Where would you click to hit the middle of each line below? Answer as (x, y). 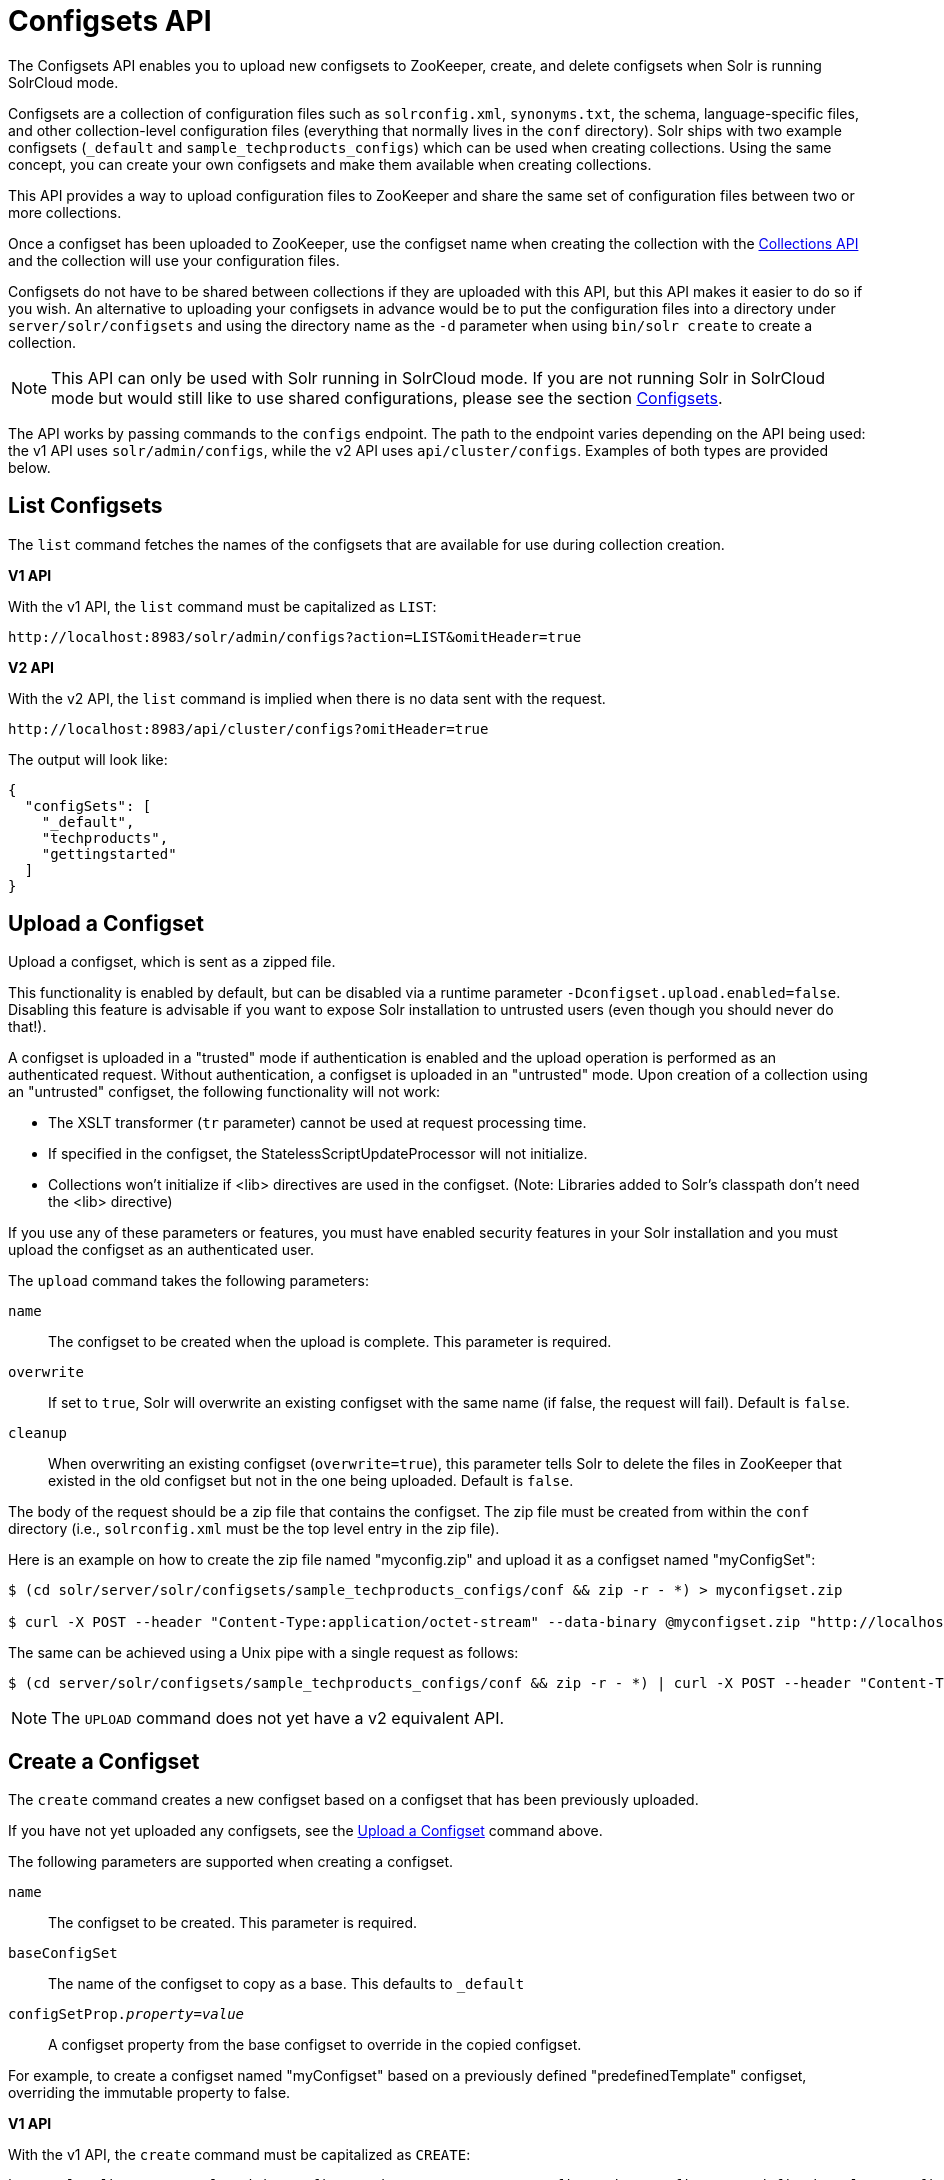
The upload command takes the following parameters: (188, 1281)
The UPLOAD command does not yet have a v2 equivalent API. (278, 1718)
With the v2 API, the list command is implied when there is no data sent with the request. (307, 698)
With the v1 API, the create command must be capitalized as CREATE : (239, 2155)
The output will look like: (88, 759)
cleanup (38, 1433)
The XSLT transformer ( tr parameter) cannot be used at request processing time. (317, 1123)
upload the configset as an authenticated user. (161, 1250)
